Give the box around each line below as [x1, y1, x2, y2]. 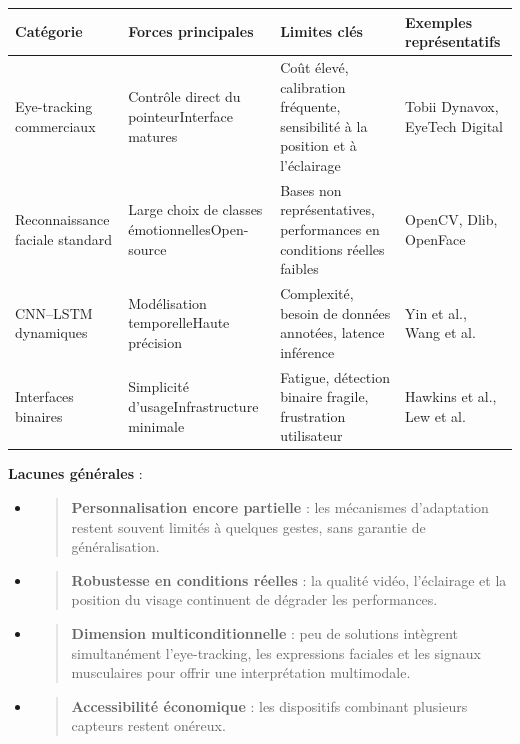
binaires [15, 405, 63, 426]
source [128, 238, 167, 259]
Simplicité [128, 376, 189, 397]
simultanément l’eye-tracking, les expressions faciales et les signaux [71, 642, 481, 663]
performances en [280, 218, 380, 239]
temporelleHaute [128, 312, 230, 333]
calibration [280, 76, 346, 97]
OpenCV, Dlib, [405, 209, 498, 230]
